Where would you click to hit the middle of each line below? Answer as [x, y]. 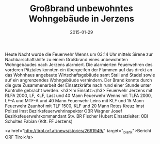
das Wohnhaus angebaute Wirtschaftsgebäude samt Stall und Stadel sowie [80, 75]
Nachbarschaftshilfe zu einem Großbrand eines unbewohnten [67, 59]
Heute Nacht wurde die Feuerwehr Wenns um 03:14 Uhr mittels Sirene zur [79, 54]
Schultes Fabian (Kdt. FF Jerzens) [39, 121]
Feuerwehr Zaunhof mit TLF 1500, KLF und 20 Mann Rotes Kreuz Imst [75, 106]
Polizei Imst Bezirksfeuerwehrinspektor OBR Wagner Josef [64, 111]
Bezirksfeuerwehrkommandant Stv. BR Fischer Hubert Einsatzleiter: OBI [77, 116]
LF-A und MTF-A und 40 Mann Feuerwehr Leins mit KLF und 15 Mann [74, 100]
